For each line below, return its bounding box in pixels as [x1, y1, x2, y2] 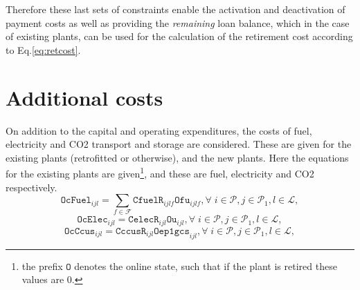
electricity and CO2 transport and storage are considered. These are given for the [6, 137, 352, 151]
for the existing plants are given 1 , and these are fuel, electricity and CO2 [6, 164, 314, 180]
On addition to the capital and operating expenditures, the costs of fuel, [6, 123, 312, 137]
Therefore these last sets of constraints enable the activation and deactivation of [6, 2, 345, 16]
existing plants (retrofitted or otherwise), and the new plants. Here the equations [6, 150, 349, 164]
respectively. [6, 180, 57, 194]
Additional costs [6, 83, 163, 111]
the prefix [21, 258, 63, 273]
